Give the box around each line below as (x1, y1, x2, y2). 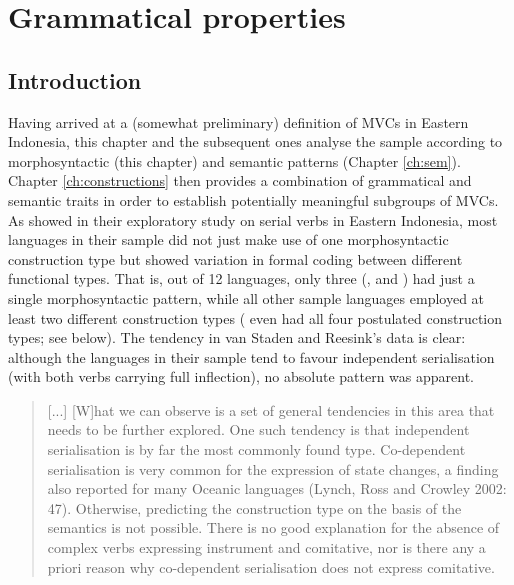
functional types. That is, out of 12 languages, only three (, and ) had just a (8, 268, 475, 289)
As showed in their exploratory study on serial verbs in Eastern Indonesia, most (8, 209, 498, 230)
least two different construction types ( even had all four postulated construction (8, 307, 503, 328)
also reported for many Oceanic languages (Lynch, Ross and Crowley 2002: (47, 478, 507, 499)
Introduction (8, 64, 142, 95)
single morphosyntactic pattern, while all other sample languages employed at (8, 287, 485, 308)
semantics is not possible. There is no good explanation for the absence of (47, 517, 500, 538)
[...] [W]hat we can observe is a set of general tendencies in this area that (47, 399, 495, 420)
